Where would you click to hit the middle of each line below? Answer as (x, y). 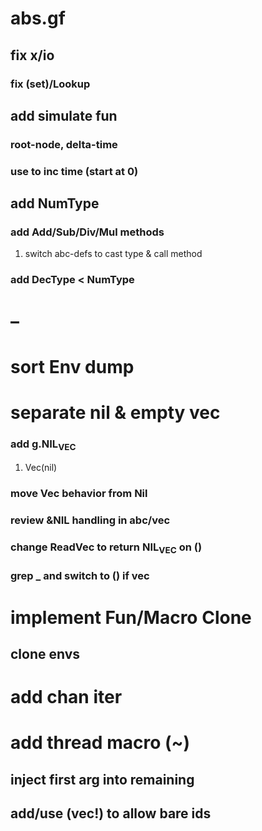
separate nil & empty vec (115, 412)
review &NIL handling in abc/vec (90, 520)
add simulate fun (64, 115)
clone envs (45, 654)
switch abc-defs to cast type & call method (113, 254)
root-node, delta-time (64, 144)
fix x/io (32, 55)
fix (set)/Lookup (50, 84)
